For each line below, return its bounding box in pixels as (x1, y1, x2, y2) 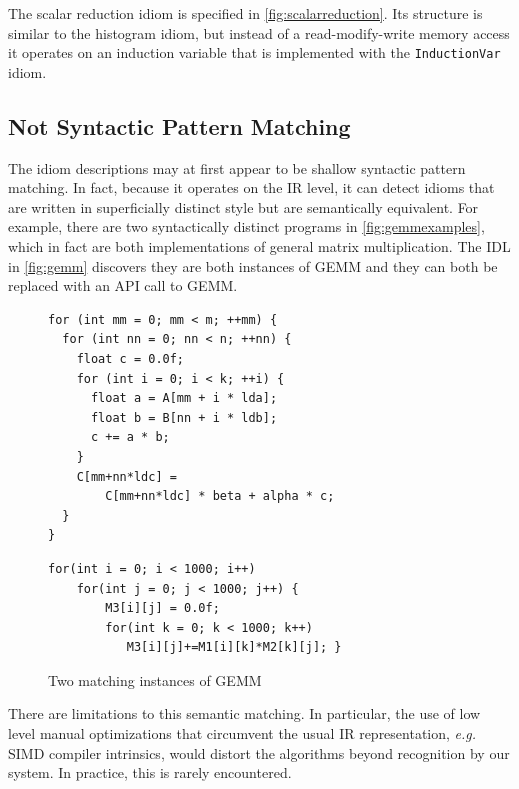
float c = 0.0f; (76, 351, 185, 366)
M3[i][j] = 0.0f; (105, 601, 220, 616)
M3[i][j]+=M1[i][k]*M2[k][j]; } (126, 640, 342, 655)
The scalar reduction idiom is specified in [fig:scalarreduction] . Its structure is (8, 3, 483, 23)
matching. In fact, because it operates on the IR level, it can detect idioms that (8, 177, 495, 198)
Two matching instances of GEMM (48, 669, 262, 690)
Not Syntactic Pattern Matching (8, 110, 351, 141)
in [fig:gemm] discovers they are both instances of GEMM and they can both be (8, 255, 498, 276)
